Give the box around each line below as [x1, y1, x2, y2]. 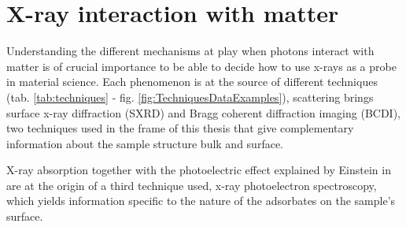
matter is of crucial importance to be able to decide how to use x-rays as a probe [6, 58, 397, 74]
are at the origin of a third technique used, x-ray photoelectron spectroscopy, [6, 177, 377, 193]
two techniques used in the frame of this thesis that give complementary [6, 120, 354, 136]
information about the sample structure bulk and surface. [6, 135, 283, 151]
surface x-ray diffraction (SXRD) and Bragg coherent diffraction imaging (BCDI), [6, 104, 401, 121]
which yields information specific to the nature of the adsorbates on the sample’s [6, 192, 396, 209]
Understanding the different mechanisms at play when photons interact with [6, 43, 375, 59]
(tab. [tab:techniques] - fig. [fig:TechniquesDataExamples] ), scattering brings [6, 88, 374, 105]
